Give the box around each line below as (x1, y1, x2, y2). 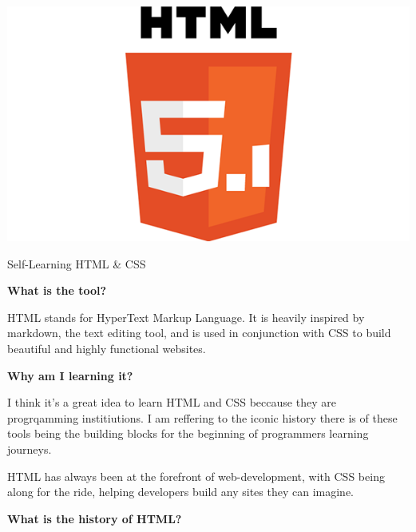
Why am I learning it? (7, 367, 133, 383)
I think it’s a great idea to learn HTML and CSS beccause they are (7, 394, 336, 411)
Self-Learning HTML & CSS (7, 255, 146, 272)
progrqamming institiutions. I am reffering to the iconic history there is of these (7, 409, 398, 426)
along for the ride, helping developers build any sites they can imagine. (7, 483, 354, 500)
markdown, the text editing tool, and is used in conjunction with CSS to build (7, 324, 391, 341)
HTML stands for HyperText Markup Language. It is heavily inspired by (7, 308, 365, 325)
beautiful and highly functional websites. (7, 339, 206, 356)
